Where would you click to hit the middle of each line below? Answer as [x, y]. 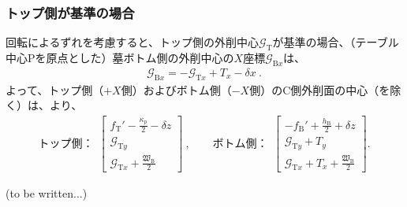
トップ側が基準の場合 [70, 12]
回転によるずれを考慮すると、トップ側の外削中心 [133, 42]
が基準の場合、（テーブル [336, 42]
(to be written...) [47, 193]
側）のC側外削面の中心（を [320, 89]
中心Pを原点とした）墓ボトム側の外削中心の [120, 58]
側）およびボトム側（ [176, 89]
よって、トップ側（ [55, 89]
